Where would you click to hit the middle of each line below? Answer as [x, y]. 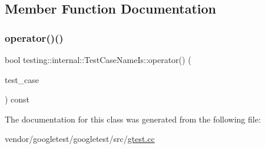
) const [17, 99]
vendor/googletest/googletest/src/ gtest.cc [80, 139]
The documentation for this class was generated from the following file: [133, 119]
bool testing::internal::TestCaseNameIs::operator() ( [98, 59]
